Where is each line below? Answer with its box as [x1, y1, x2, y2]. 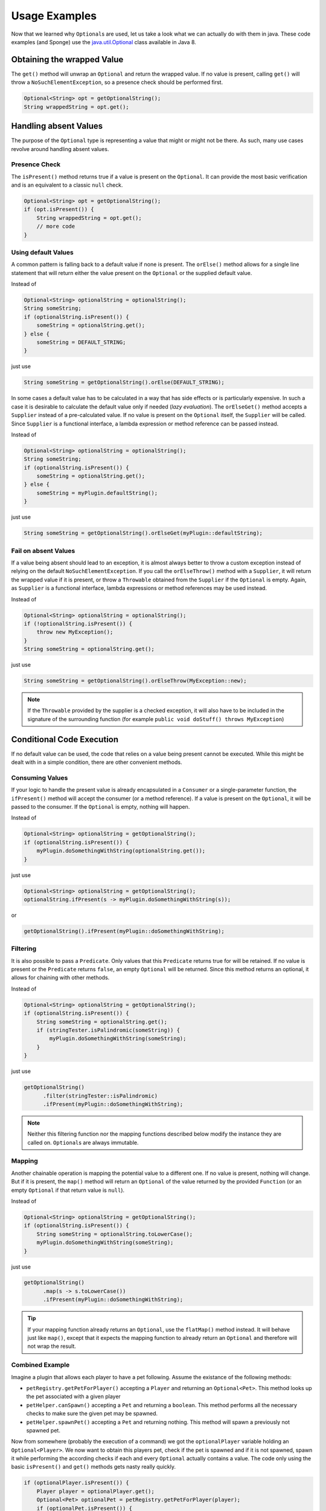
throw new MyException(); [36, 629, 113, 636]
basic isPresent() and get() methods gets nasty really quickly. [11, 1463, 176, 1471]
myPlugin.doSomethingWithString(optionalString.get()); [36, 847, 206, 855]
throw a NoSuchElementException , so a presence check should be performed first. [11, 79, 223, 86]
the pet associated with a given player [26, 1393, 121, 1400]
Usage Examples [11, 9, 97, 22]
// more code [36, 223, 75, 230]
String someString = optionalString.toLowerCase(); [36, 1231, 193, 1237]
